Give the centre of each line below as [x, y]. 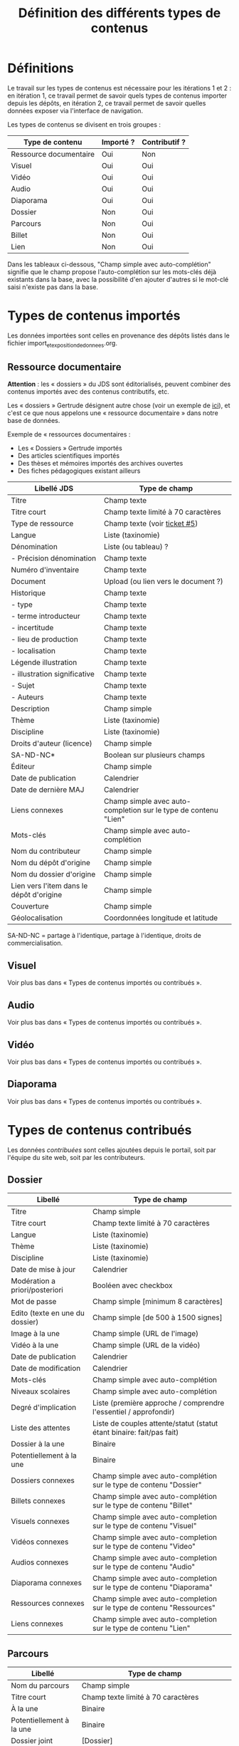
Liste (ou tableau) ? [136, 547]
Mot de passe [34, 1302]
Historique [28, 593]
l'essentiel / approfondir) [134, 1412]
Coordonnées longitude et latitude [161, 918]
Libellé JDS [54, 488]
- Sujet [23, 686]
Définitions [41, 68]
